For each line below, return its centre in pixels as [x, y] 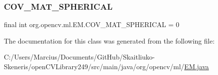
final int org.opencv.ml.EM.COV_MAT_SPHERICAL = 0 [92, 24]
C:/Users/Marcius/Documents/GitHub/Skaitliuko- [79, 57]
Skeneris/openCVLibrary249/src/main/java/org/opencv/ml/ [94, 66]
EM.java [197, 66]
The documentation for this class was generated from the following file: [109, 40]
